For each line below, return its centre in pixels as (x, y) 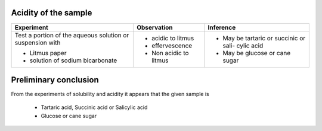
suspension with (38, 43)
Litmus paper (48, 53)
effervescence (172, 46)
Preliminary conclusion (55, 80)
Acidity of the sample (52, 13)
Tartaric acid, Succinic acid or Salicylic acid (94, 107)
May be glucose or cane (257, 53)
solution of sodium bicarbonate (73, 60)
